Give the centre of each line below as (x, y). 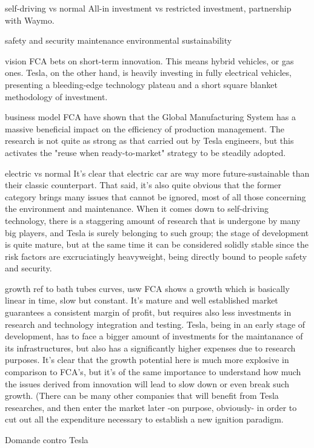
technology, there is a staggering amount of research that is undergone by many (153, 220)
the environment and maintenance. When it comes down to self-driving (137, 209)
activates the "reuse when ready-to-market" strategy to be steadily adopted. (145, 152)
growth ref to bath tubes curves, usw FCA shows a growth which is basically (147, 288)
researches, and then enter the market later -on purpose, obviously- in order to (151, 407)
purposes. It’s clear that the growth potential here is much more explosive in (147, 360)
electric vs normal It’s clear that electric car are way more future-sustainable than (157, 173)
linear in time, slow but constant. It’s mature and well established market (142, 300)
